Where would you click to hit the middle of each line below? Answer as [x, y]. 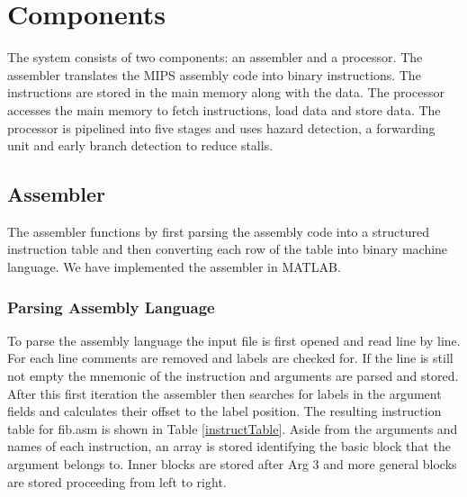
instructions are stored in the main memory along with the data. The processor [226, 92]
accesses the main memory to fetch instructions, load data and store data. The [224, 109]
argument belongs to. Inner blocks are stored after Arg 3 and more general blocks [232, 464]
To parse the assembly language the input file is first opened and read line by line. [234, 340]
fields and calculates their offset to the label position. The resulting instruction [225, 411]
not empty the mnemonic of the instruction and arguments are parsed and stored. [233, 376]
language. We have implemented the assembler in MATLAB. [174, 267]
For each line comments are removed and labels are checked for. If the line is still [230, 358]
